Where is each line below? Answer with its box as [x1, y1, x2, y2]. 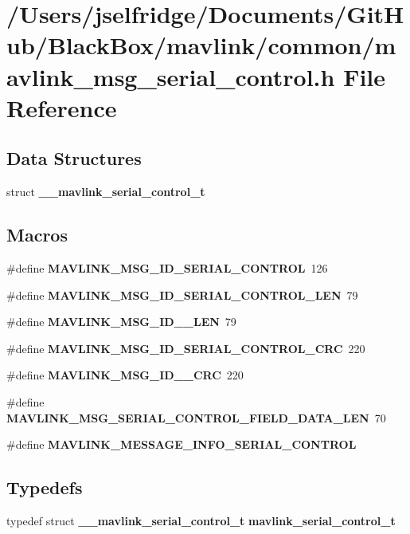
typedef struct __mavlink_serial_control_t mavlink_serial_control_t [6, 512, 396, 528]
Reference [6, 91, 117, 124]
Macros [6, 222, 68, 247]
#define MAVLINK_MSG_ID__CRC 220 [6, 367, 244, 383]
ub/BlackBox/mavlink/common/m [6, 29, 396, 61]
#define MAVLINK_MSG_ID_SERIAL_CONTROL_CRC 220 [6, 340, 365, 356]
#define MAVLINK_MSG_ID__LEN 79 [6, 313, 236, 330]
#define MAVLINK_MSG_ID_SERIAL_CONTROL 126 [6, 259, 328, 276]
